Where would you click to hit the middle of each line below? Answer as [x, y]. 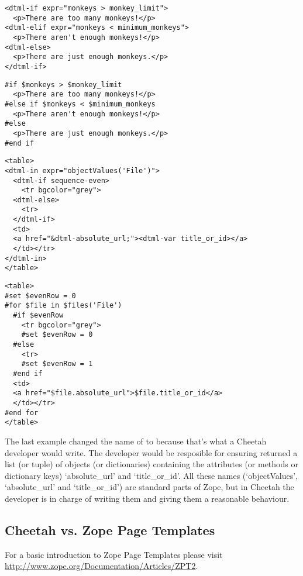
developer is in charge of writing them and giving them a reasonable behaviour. [147, 498]
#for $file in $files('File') [63, 306]
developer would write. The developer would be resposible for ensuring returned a [151, 452]
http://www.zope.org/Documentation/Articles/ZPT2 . [101, 566]
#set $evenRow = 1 [57, 364]
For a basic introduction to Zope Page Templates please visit [114, 554]
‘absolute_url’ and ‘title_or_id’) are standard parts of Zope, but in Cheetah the [149, 487]
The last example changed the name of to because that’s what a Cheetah [136, 441]
